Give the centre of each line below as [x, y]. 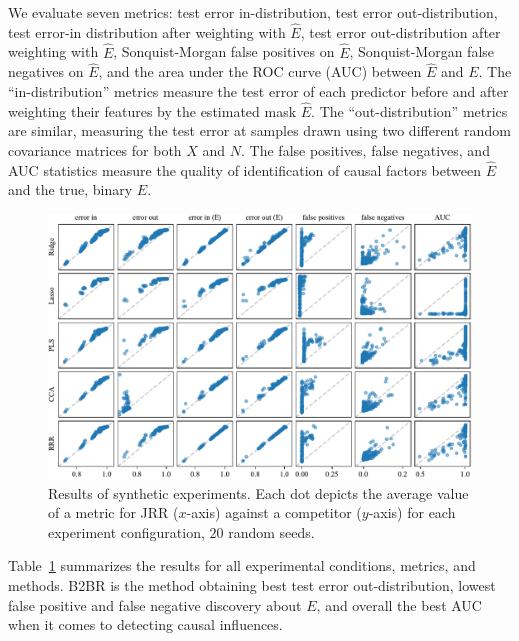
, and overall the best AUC [399, 604]
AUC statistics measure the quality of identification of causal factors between [245, 169]
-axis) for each [412, 512]
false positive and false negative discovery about [155, 604]
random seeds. [271, 531]
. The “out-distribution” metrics [409, 110]
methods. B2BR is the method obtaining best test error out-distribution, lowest [252, 585]
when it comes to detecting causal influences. [145, 624]
